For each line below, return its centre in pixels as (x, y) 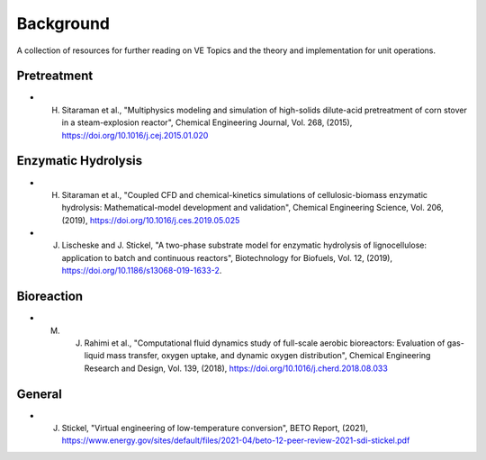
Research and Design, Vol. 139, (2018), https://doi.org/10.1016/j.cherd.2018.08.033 (236, 368)
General (40, 394)
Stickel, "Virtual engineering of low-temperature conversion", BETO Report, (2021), (215, 428)
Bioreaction (50, 297)
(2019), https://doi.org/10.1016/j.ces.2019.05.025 (151, 220)
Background (63, 23)
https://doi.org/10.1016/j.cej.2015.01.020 (135, 135)
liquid (94, 356)
